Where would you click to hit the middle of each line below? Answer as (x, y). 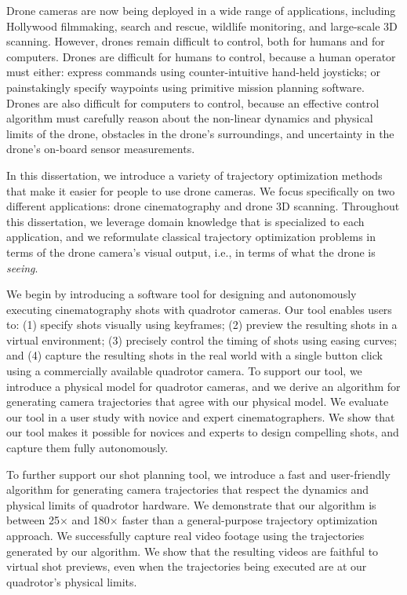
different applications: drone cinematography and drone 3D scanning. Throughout (203, 206)
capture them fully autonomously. (87, 448)
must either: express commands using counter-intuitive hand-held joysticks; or (194, 72)
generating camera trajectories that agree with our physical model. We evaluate (198, 402)
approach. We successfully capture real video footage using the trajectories (185, 535)
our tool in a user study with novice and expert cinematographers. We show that (201, 416)
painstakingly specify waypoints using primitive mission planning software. (185, 87)
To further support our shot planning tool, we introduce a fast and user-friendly (198, 474)
